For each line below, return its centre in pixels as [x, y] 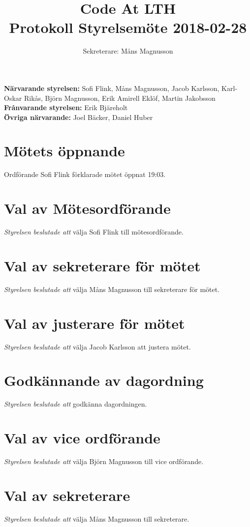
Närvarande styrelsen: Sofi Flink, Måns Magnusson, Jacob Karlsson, [112, 88]
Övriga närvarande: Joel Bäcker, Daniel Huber [78, 117]
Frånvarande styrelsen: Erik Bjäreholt [66, 107]
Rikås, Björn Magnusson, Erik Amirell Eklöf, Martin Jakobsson [120, 98]
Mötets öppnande [64, 151]
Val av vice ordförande [82, 438]
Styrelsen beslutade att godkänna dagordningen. [76, 404]
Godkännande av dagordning [104, 380]
